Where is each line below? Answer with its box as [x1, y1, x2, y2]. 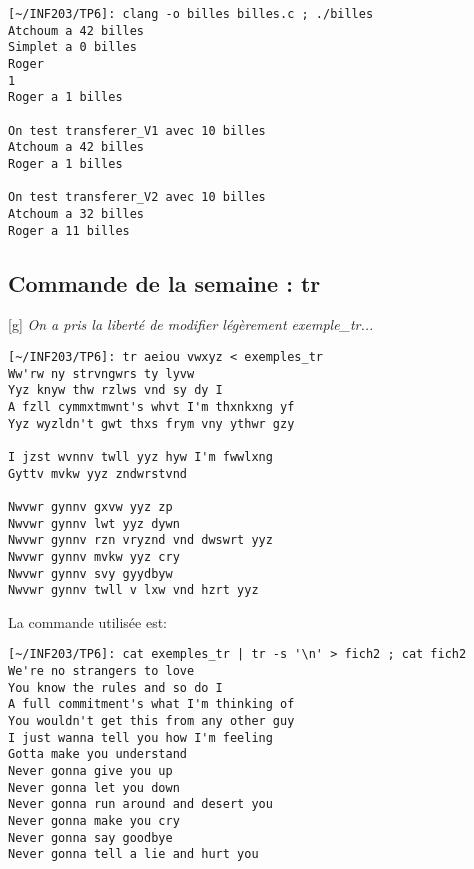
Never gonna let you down [8, 780, 180, 795]
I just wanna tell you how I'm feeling [8, 730, 273, 745]
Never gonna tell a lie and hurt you [8, 847, 259, 862]
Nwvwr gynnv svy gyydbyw [8, 566, 173, 581]
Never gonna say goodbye [8, 830, 173, 845]
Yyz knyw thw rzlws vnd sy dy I [8, 383, 223, 398]
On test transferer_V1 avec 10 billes [8, 123, 266, 138]
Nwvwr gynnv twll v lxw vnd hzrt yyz [8, 583, 259, 598]
